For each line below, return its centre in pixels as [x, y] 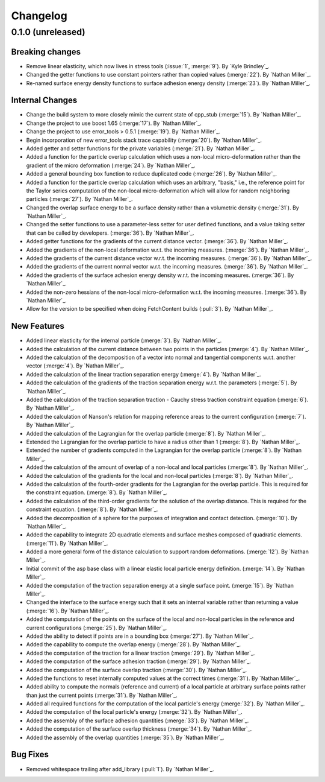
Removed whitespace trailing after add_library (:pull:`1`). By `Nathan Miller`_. [120, 769]
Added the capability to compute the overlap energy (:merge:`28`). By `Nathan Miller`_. [134, 644]
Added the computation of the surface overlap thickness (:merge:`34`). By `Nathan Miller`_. [139, 729]
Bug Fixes [30, 755]
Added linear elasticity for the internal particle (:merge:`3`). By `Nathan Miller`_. [124, 340]
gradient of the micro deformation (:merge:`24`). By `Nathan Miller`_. [111, 165]
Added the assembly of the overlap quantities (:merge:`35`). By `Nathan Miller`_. [125, 737]
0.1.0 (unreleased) [48, 32]
